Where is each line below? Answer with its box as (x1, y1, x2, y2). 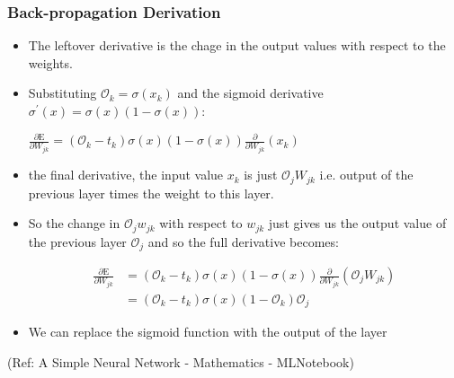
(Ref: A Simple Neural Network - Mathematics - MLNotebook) (7, 353, 354, 372)
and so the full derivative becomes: (147, 232, 339, 251)
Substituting (28, 84, 97, 102)
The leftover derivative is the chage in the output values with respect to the (28, 36, 446, 55)
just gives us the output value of (268, 214, 447, 233)
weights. (28, 53, 73, 72)
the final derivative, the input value (28, 165, 224, 184)
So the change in (28, 214, 120, 233)
